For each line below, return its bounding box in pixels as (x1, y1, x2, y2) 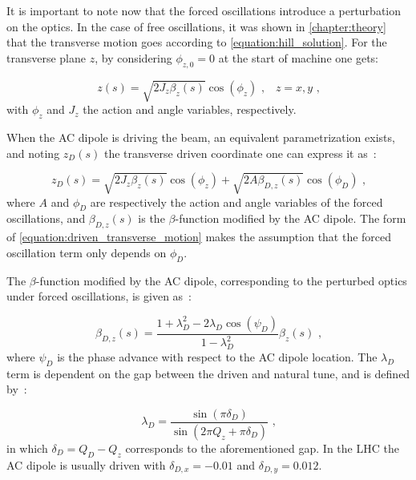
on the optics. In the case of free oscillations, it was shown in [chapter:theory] (6, 18, 386, 34)
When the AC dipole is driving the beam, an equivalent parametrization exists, (6, 128, 395, 145)
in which (6, 439, 48, 456)
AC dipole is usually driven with (6, 456, 166, 473)
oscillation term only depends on (6, 244, 167, 260)
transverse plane (6, 49, 87, 66)
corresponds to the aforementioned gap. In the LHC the (125, 439, 399, 456)
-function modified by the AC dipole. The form (175, 210, 406, 227)
